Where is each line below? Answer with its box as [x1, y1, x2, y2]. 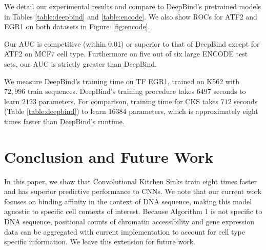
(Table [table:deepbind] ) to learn [4, 106, 106, 117]
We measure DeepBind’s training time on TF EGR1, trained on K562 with [4, 75, 240, 86]
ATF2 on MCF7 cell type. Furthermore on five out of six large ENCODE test [4, 48, 248, 59]
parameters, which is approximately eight [129, 106, 258, 117]
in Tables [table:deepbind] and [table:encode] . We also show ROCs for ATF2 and [4, 11, 257, 22]
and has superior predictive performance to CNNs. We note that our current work [4, 186, 262, 197]
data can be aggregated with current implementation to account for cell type [4, 226, 245, 237]
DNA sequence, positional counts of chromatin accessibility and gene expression [4, 216, 255, 227]
